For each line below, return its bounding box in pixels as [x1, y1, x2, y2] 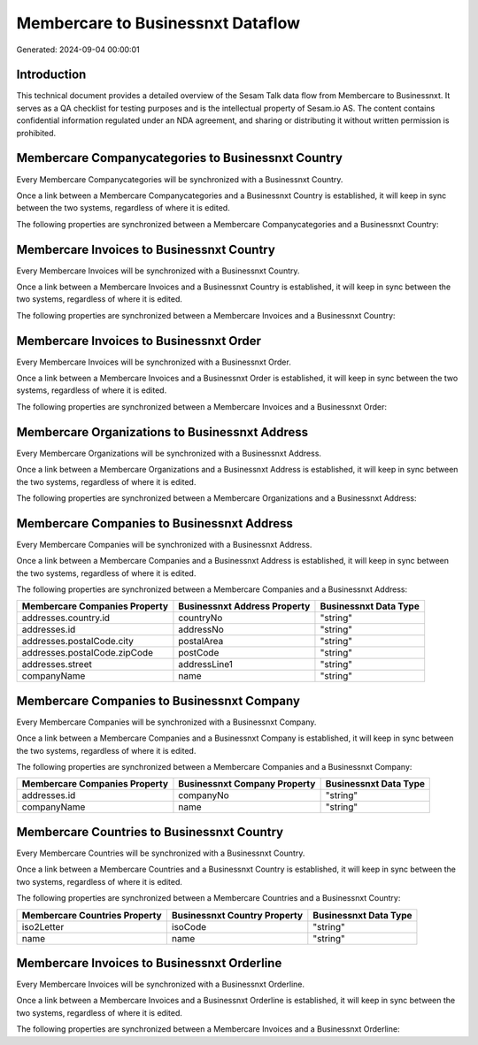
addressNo [178, 624, 225, 636]
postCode [178, 647, 220, 659]
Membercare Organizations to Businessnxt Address [16, 425, 309, 440]
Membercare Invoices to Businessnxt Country [16, 242, 276, 257]
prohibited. [16, 127, 57, 138]
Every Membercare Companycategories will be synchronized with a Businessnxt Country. [16, 173, 343, 185]
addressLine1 [178, 658, 234, 671]
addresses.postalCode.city [21, 635, 135, 648]
